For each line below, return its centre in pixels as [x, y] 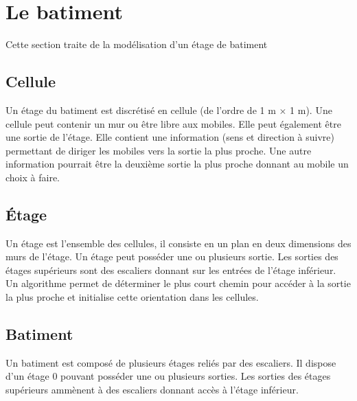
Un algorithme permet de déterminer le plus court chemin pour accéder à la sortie [178, 283]
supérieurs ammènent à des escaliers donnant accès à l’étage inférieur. [152, 390]
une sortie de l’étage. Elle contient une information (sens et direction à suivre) [170, 137]
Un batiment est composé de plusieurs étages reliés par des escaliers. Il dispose [171, 362]
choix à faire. [33, 177]
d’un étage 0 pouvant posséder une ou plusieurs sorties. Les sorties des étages [168, 376]
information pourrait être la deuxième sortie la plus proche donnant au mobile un [177, 164]
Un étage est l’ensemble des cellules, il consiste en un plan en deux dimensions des [178, 243]
